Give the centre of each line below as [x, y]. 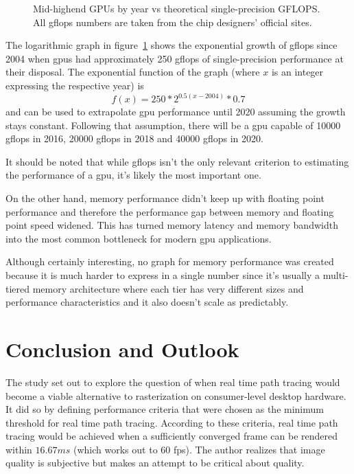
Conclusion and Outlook [122, 349]
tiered [18, 288]
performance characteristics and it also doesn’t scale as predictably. [147, 302]
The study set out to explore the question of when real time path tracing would [173, 382]
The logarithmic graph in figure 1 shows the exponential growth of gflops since [172, 45]
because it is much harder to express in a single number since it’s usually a [163, 275]
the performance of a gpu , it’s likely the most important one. [133, 175]
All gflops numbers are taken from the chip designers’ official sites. [173, 22]
